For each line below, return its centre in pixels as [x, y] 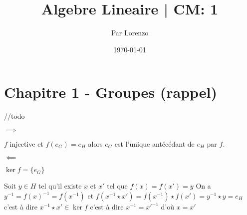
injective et [26, 143]
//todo [14, 116]
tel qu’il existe [60, 186]
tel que [117, 186]
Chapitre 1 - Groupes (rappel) [111, 92]
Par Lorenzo [130, 33]
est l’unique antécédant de [154, 143]
